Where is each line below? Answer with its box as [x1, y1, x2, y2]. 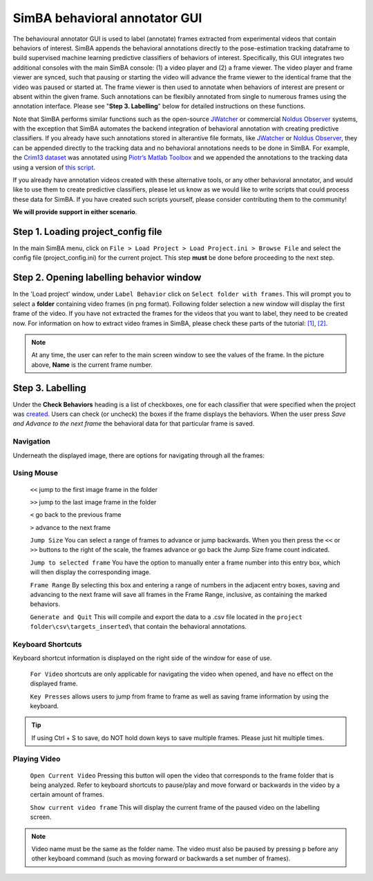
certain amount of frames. [30, 790, 105, 799]
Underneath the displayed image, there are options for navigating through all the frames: [12, 451, 265, 460]
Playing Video [12, 754, 61, 764]
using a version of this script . [12, 163, 96, 171]
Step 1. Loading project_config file [12, 226, 162, 238]
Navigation [12, 437, 51, 446]
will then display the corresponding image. [30, 568, 151, 576]
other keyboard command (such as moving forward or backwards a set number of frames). [31, 854, 291, 863]
